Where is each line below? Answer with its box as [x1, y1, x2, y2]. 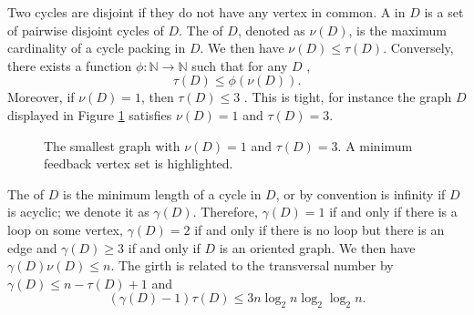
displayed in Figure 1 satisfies [7, 105, 172, 124]
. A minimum [337, 136, 413, 155]
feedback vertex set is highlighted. [44, 154, 233, 173]
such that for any [191, 56, 288, 75]
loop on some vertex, [7, 219, 123, 239]
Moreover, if [7, 87, 75, 107]
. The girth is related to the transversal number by [110, 256, 394, 275]
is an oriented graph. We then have [219, 238, 416, 257]
